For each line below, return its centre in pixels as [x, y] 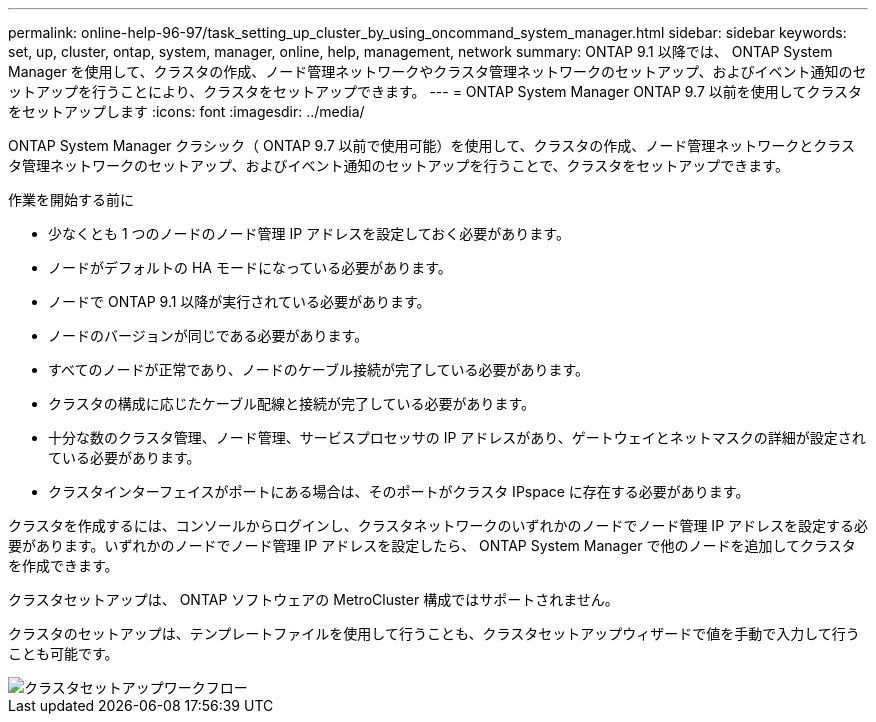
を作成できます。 [63, 565]
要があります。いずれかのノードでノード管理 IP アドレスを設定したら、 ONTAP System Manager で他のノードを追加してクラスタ [432, 545]
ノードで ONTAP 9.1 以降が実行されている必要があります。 [239, 301]
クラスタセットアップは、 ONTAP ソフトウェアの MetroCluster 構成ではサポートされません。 [313, 599]
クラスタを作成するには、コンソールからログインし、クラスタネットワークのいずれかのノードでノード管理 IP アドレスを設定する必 [438, 525]
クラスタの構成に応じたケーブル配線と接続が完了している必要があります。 [292, 403]
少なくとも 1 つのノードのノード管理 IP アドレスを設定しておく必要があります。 [309, 233]
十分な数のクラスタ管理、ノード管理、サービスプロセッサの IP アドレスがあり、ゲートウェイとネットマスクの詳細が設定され [457, 437]
